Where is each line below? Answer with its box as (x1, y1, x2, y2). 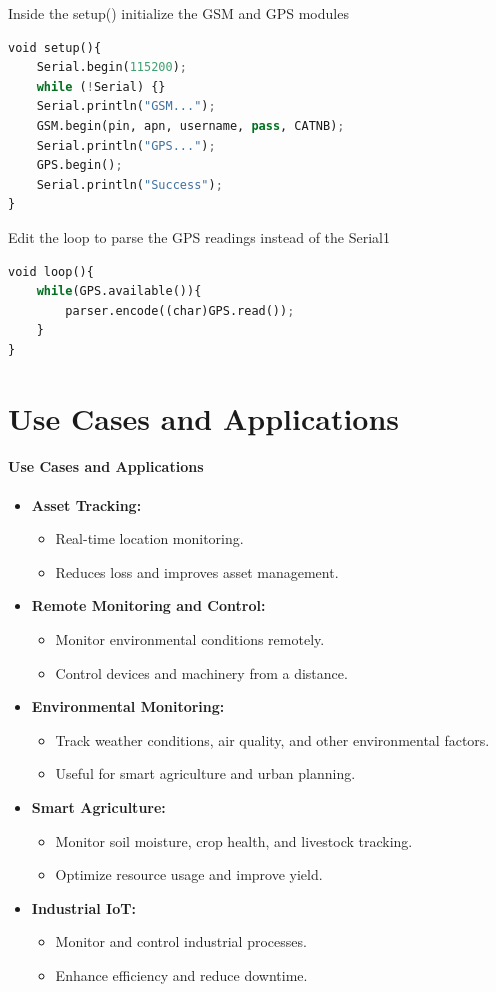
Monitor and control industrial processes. (55, 931, 307, 952)
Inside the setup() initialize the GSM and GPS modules (8, 3, 349, 23)
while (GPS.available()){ (36, 284, 202, 299)
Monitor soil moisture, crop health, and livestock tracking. (55, 830, 413, 851)
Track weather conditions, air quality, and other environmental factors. (55, 729, 490, 750)
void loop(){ (8, 264, 94, 279)
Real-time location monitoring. (55, 528, 244, 549)
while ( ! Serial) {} (36, 79, 166, 94)
